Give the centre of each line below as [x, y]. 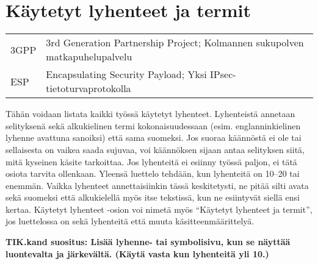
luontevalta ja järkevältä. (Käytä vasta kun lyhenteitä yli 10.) [137, 253]
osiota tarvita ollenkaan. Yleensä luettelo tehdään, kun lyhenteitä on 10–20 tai [153, 173]
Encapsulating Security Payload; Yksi [126, 74]
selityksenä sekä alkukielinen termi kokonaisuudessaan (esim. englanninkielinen [153, 125]
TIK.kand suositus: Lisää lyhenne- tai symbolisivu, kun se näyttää [148, 242]
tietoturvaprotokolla [89, 88]
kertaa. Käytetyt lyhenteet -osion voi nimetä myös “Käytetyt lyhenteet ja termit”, [159, 209]
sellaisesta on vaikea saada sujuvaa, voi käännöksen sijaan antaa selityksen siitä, [155, 149]
